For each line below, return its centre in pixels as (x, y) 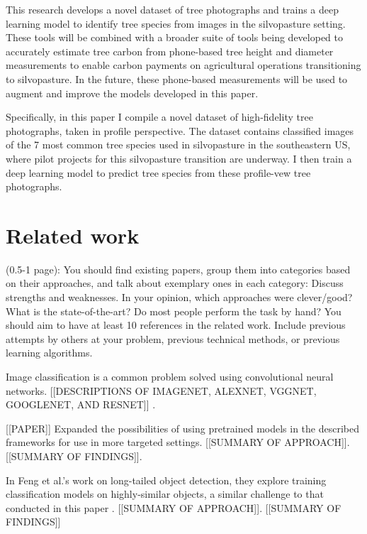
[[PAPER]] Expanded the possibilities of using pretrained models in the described (183, 428)
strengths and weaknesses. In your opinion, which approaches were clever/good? (179, 297)
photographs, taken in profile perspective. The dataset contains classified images (180, 130)
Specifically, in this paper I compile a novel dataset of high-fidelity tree (159, 117)
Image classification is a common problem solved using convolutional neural (170, 376)
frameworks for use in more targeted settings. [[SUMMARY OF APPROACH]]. (178, 442)
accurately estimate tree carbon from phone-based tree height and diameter (170, 51)
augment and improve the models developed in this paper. (132, 93)
